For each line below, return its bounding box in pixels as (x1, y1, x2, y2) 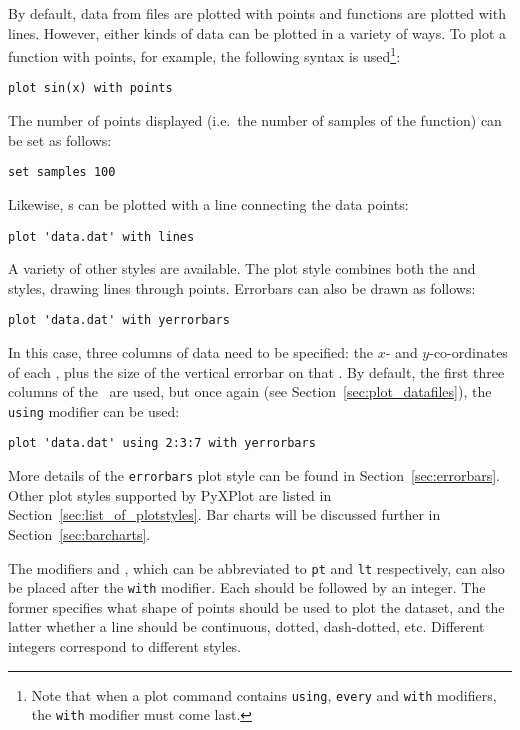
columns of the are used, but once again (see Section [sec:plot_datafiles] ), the (8, 381, 492, 402)
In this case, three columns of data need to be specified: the (8, 342, 374, 363)
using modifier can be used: (8, 400, 180, 421)
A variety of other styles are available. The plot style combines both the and (8, 258, 476, 279)
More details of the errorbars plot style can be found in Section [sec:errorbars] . (8, 465, 500, 486)
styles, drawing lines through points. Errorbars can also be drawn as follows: (8, 277, 476, 298)
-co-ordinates (429, 342, 508, 363)
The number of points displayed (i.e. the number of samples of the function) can (8, 110, 502, 131)
